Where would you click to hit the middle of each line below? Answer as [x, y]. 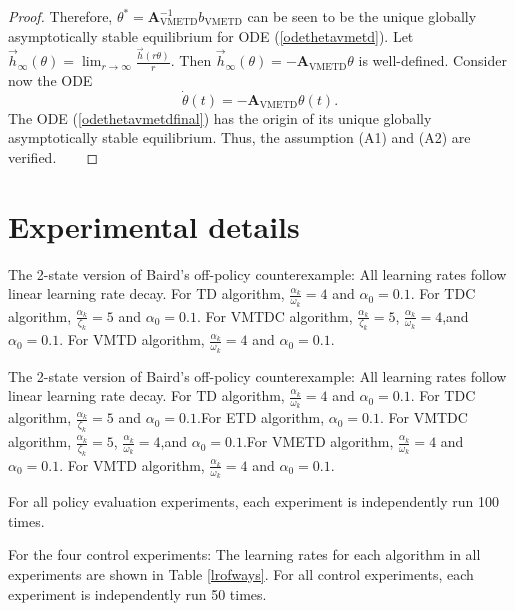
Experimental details [154, 225]
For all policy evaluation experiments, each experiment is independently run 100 [253, 501]
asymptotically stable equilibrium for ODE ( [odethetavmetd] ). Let [211, 35]
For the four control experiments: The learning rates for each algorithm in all [244, 554]
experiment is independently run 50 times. [137, 593]
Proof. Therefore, [60, 16]
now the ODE [50, 79]
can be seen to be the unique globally [362, 16]
